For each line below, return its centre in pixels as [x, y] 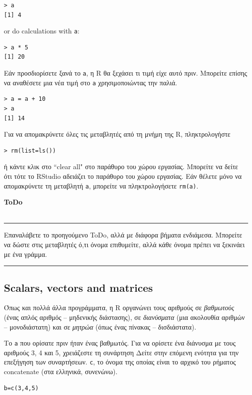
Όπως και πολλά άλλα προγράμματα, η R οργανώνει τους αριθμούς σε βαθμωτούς [119, 308]
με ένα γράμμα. [25, 254]
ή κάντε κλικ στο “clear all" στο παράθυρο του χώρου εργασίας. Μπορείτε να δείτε [121, 166]
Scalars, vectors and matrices [79, 287]
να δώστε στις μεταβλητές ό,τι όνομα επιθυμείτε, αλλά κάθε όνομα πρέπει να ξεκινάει [124, 244]
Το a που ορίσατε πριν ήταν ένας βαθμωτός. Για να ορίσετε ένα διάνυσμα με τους [120, 343]
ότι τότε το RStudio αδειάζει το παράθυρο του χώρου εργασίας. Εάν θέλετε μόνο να [123, 176]
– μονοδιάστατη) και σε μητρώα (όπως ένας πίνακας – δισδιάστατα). [100, 326]
